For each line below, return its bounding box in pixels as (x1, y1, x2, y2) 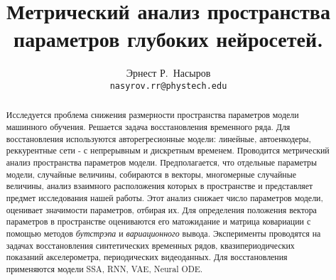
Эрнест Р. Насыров (126, 65, 211, 80)
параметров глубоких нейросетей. (13, 24, 323, 53)
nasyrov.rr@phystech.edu (109, 80, 227, 91)
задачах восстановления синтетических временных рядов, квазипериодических (6, 239, 295, 251)
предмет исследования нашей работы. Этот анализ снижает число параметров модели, (6, 191, 323, 203)
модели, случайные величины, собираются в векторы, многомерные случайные (6, 168, 296, 180)
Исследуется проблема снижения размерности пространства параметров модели (6, 109, 299, 121)
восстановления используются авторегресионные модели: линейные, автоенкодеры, (6, 132, 311, 144)
